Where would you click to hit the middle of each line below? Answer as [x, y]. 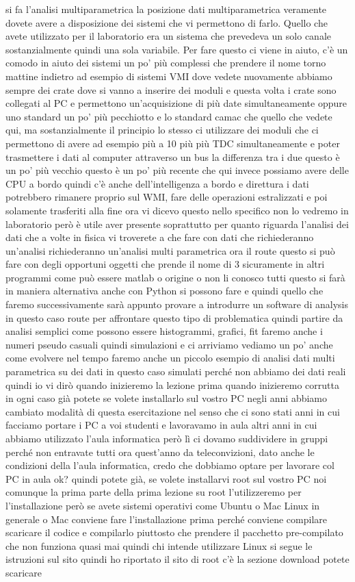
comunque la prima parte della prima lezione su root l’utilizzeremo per [154, 492]
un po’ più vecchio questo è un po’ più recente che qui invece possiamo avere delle [177, 170]
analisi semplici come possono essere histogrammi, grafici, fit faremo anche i [164, 331]
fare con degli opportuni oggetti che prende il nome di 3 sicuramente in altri [165, 264]
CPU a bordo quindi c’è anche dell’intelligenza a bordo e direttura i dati [157, 183]
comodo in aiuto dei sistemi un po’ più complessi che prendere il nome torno [166, 63]
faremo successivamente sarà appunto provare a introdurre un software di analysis [177, 304]
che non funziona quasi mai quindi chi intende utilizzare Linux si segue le [159, 545]
